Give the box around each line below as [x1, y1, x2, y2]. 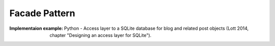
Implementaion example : [9, 25, 63, 31]
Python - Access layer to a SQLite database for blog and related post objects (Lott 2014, [64, 25, 249, 31]
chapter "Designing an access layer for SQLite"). [49, 32, 152, 38]
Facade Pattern [9, 8, 75, 19]
